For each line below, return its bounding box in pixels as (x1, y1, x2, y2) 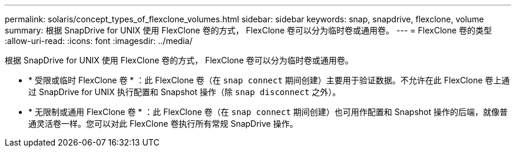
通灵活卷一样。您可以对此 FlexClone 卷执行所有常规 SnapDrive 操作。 (28, 119, 298, 129)
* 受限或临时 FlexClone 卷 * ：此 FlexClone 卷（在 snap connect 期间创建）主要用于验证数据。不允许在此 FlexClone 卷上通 (28, 75, 510, 85)
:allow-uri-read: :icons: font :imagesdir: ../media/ (5, 36, 193, 46)
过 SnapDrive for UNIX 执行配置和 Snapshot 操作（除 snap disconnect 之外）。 (28, 87, 341, 97)
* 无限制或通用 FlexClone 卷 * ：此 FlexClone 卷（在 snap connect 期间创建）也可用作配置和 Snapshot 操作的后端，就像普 (28, 107, 508, 117)
